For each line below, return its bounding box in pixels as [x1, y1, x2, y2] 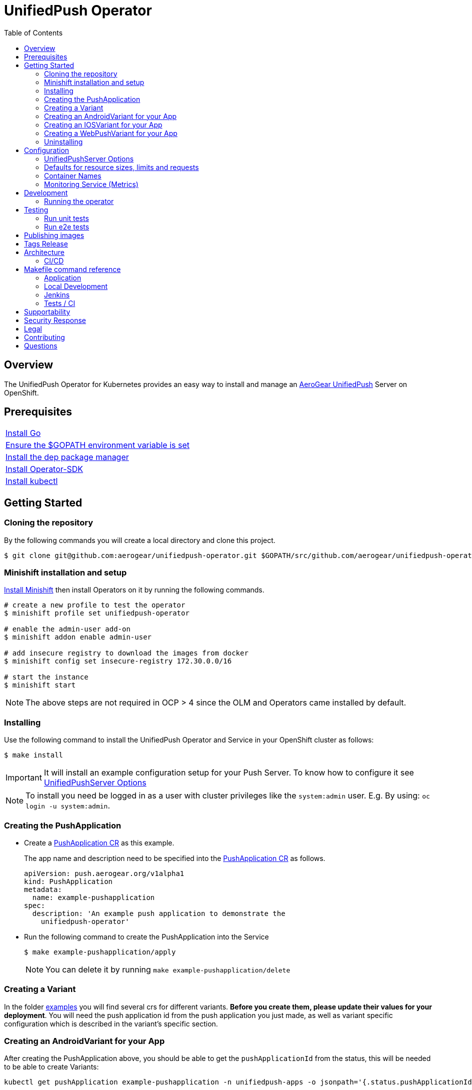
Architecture [24, 247, 65, 256]
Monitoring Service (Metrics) [44, 179, 138, 188]
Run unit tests [44, 213, 89, 222]
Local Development [44, 281, 108, 290]
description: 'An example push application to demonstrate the [32, 909, 285, 917]
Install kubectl [5, 476, 58, 486]
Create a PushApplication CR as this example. [24, 838, 174, 847]
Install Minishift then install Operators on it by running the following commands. [4, 585, 264, 594]
